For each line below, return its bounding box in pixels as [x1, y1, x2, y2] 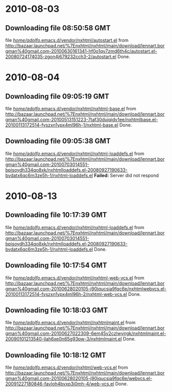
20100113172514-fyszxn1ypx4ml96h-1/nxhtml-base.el [5, 122, 119, 128]
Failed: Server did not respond [94, 172, 159, 178]
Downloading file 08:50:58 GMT [5, 24, 111, 32]
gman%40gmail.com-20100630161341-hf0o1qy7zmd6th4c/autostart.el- [5, 48, 158, 54]
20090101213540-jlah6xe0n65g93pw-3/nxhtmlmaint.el [5, 336, 122, 342]
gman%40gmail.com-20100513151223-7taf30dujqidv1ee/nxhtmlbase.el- [5, 117, 158, 122]
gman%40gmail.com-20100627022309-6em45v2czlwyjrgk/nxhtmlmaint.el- [5, 330, 166, 337]
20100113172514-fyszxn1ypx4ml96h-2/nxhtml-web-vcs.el [5, 291, 127, 297]
